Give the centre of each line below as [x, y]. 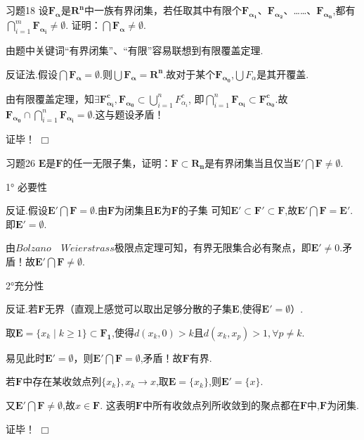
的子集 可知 [204, 210]
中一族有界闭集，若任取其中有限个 [163, 10]
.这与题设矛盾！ [128, 114]
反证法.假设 [32, 74]
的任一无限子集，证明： [117, 162]
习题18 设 [27, 10]
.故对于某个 [189, 74]
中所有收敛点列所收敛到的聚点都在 [221, 404]
